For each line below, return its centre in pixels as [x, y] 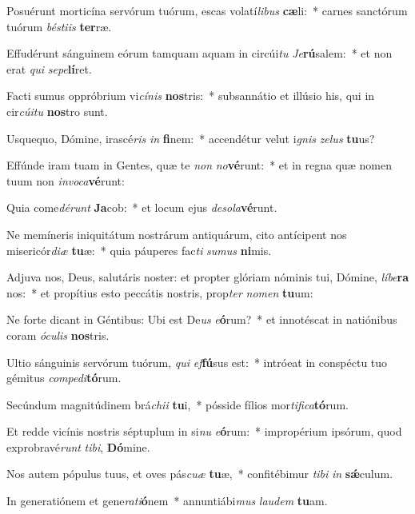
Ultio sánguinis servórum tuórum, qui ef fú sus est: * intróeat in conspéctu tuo [197, 362]
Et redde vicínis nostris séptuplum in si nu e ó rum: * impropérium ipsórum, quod [204, 431]
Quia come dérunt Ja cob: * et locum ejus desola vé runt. [142, 207]
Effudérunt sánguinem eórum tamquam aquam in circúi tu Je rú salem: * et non [200, 53]
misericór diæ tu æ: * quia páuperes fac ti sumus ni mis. [139, 250]
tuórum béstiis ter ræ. [59, 26]
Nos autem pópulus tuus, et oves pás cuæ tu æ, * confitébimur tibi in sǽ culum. [200, 474]
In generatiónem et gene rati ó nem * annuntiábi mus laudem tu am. [167, 501]
